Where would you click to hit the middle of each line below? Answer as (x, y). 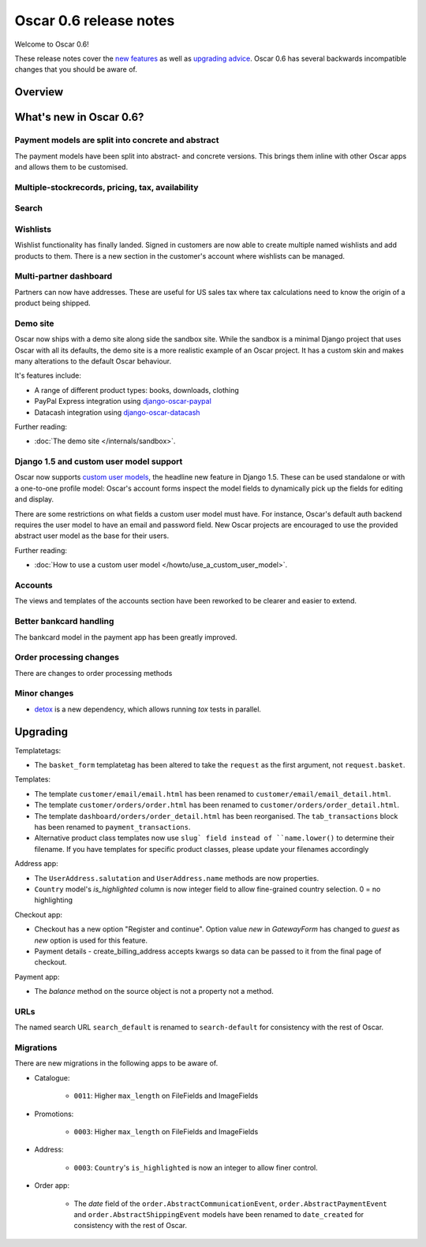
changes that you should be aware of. (76, 69)
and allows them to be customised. (71, 166)
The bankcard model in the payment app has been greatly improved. (126, 637)
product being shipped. (52, 303)
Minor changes (44, 693)
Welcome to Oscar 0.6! (52, 44)
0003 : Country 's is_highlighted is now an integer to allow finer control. (196, 1167)
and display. (34, 499)
